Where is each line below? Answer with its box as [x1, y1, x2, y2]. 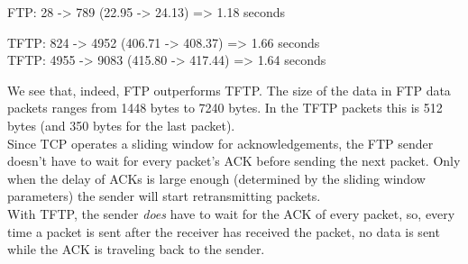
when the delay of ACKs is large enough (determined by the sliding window [7, 168, 426, 187]
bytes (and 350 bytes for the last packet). [7, 115, 235, 134]
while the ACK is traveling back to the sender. [7, 240, 265, 259]
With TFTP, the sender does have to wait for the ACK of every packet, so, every [7, 204, 455, 223]
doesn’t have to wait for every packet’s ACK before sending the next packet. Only [7, 151, 461, 170]
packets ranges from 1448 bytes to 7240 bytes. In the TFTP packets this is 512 [7, 98, 443, 117]
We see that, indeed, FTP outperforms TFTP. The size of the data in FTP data [7, 80, 451, 99]
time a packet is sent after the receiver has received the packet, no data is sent [7, 222, 440, 241]
